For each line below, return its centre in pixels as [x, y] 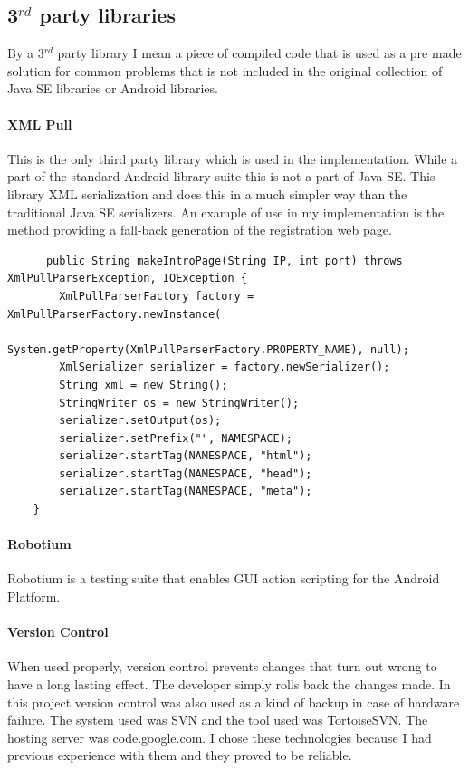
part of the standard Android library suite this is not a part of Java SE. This [221, 176]
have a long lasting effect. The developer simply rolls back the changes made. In [229, 684]
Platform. [34, 597]
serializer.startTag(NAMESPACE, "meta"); [186, 491]
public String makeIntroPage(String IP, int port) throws [224, 260]
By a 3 [26, 53]
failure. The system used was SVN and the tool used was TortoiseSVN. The [218, 720]
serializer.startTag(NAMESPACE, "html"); [186, 456]
